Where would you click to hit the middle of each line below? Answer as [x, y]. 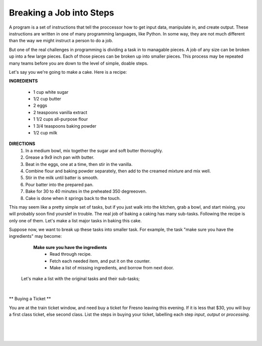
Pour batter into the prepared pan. [60, 184]
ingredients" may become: [35, 236]
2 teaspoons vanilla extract [60, 112]
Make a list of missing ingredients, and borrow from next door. [112, 268]
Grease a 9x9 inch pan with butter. [60, 157]
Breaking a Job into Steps [61, 13]
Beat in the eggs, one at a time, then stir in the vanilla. [79, 164]
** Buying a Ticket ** [30, 299]
